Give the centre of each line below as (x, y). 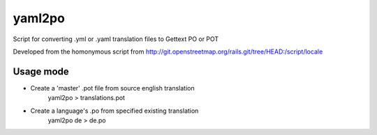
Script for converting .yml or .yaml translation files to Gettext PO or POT (116, 39)
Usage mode (41, 71)
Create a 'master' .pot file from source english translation (112, 88)
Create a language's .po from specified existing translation (114, 111)
